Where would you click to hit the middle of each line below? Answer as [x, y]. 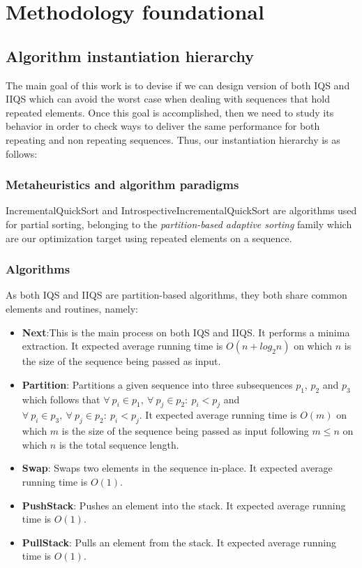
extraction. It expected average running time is [122, 346]
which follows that [61, 399]
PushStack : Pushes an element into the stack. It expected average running [184, 505]
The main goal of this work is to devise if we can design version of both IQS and [178, 85]
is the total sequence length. [119, 444]
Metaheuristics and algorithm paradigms [122, 185]
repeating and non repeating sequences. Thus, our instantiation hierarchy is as [173, 139]
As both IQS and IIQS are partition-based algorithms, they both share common [176, 295]
